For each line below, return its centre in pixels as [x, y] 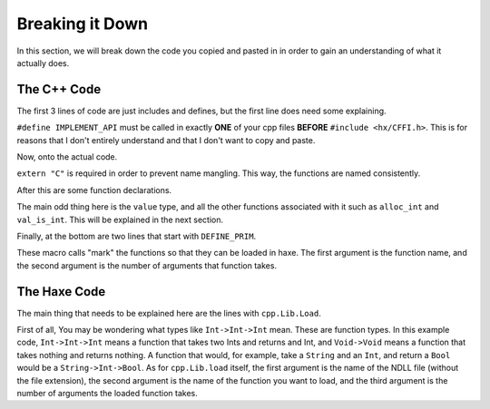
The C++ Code [59, 89]
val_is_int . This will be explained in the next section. [120, 219]
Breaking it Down [83, 24]
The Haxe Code [61, 292]
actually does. [43, 63]
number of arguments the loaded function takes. [108, 393]
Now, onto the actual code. [67, 157]
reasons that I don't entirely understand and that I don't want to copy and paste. [166, 140]
